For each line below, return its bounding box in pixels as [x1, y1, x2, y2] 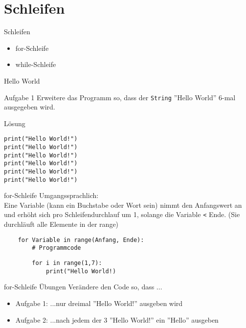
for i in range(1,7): [32, 260, 102, 267]
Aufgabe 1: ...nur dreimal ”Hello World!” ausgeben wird [15, 298, 183, 308]
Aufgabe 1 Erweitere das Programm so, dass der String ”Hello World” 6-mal [4, 92, 236, 102]
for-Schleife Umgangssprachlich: [4, 190, 99, 200]
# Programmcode [32, 244, 81, 252]
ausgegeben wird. [4, 102, 55, 112]
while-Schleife [15, 59, 56, 69]
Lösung [4, 118, 25, 128]
